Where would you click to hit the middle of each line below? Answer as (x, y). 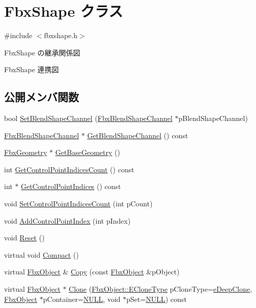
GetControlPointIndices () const (71, 186)
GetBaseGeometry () (88, 152)
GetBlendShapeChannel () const (138, 135)
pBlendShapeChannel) (213, 118)
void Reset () (24, 238)
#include (18, 35)
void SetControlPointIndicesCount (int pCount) (78, 204)
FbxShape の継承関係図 (42, 52)
